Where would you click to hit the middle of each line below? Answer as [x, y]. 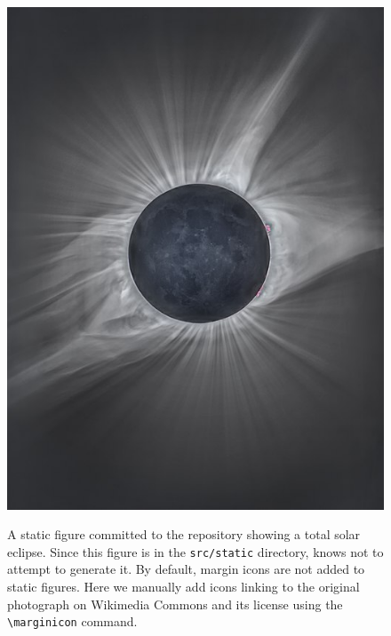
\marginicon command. [72, 621]
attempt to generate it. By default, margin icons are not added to [186, 569]
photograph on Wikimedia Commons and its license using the [175, 604]
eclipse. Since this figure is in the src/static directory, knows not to [195, 551]
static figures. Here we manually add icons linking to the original [184, 587]
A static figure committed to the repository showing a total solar [184, 534]
